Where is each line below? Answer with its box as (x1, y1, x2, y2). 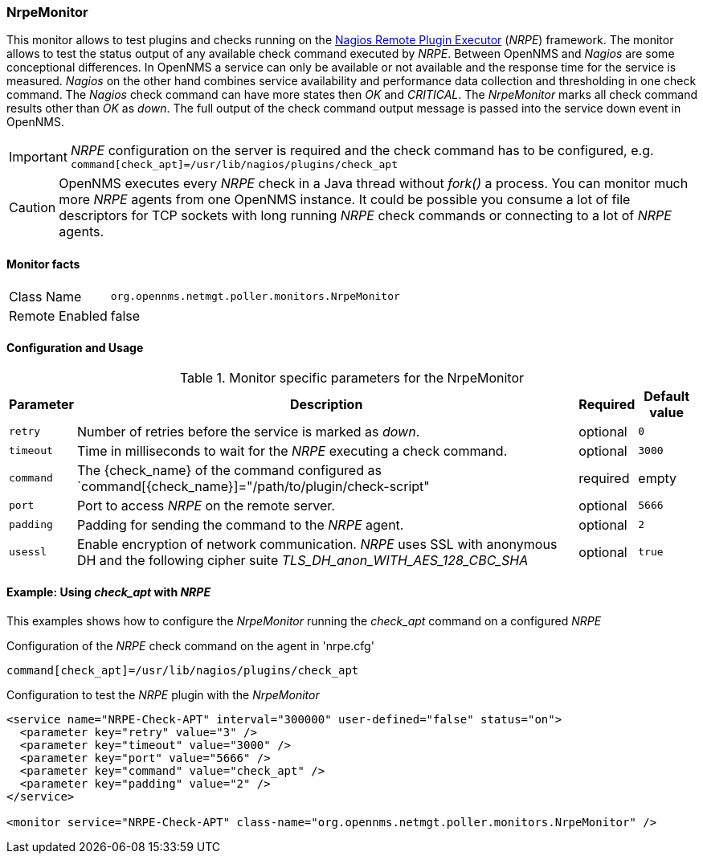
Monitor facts (6, 256, 80, 271)
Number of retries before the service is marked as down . (76, 423, 420, 440)
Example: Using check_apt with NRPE (6, 585, 210, 600)
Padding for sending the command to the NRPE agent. (76, 516, 404, 533)
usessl (9, 546, 47, 559)
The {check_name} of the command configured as (76, 461, 382, 478)
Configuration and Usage (6, 341, 144, 355)
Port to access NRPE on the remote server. (76, 497, 335, 514)
